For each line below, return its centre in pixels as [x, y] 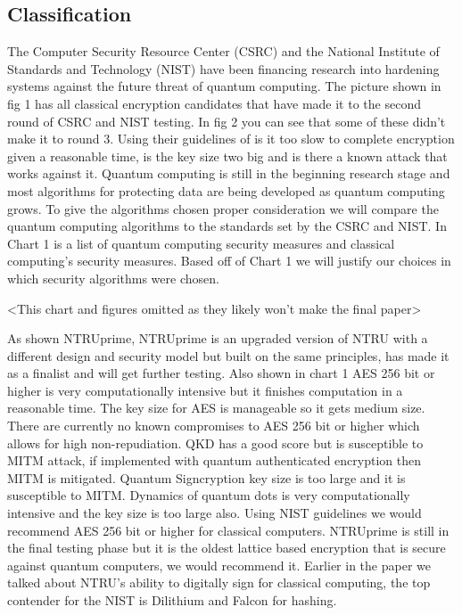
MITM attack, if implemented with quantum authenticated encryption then [214, 460]
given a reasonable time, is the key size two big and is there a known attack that [227, 156]
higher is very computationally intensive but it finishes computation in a [205, 390]
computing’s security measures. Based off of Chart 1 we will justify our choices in [229, 261]
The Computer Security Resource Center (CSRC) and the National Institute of [223, 51]
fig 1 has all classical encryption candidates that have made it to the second [214, 103]
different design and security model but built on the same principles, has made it [228, 355]
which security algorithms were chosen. [113, 278]
